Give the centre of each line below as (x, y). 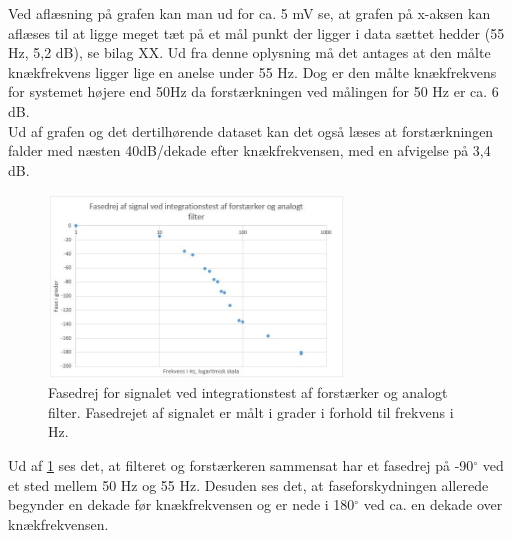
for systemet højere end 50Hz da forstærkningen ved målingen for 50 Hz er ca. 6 (253, 91)
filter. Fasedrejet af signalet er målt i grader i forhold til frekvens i (251, 411)
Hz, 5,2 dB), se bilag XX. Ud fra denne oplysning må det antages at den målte (249, 52)
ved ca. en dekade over (433, 504)
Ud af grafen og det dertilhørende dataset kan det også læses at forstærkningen (251, 130)
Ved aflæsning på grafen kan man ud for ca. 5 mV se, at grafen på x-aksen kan (249, 13)
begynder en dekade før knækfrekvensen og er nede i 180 (181, 504)
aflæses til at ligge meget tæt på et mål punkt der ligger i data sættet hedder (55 (256, 32)
